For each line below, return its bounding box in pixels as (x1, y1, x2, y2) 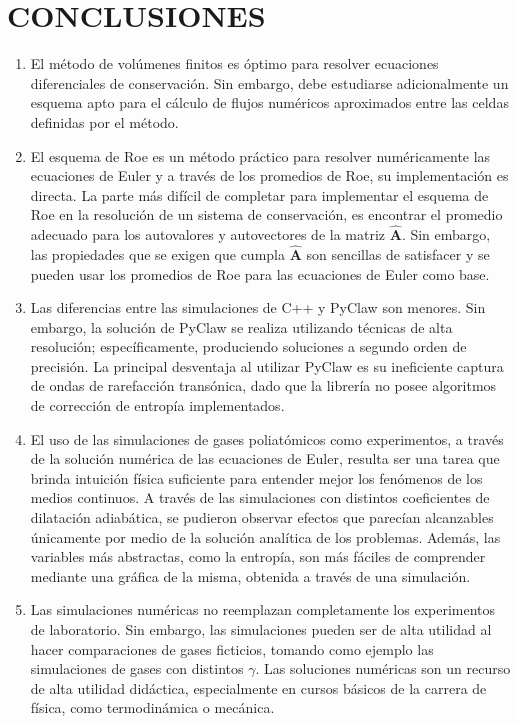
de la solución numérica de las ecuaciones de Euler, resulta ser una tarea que (30, 448, 500, 469)
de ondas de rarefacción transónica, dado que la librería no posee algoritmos (30, 375, 497, 396)
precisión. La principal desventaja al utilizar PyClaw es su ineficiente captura (30, 355, 504, 376)
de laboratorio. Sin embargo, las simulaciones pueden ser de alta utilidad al (30, 619, 492, 639)
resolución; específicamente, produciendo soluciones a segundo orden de (30, 336, 467, 357)
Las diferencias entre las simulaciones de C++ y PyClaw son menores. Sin (30, 297, 486, 318)
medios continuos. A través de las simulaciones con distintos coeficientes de (30, 487, 490, 508)
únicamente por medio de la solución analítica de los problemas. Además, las (30, 526, 501, 547)
